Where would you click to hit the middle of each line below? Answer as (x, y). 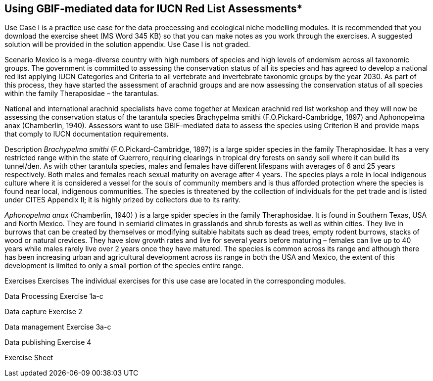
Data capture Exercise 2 (44, 312)
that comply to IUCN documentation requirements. (87, 134)
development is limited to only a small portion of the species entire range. (124, 266)
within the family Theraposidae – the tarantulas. (82, 94)
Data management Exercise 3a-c (58, 327)
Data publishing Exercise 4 (48, 342)
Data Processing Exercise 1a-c (54, 296)
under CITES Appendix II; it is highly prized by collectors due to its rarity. (123, 200)
